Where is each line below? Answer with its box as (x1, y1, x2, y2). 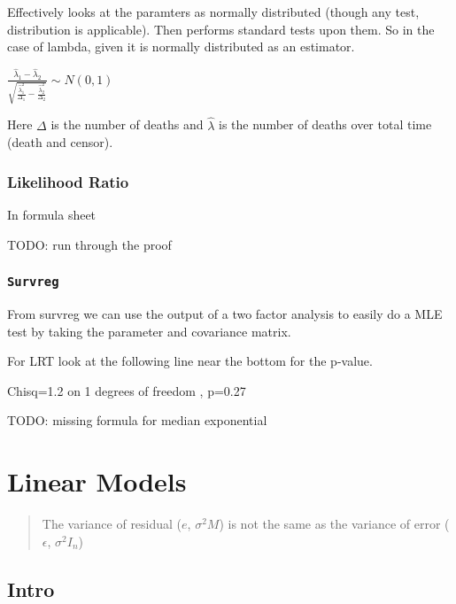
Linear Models (7, 463, 187, 499)
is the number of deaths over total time (219, 115, 432, 134)
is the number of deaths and (50, 115, 204, 134)
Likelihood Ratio (7, 170, 129, 192)
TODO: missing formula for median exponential (7, 411, 267, 430)
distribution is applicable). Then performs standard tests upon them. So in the (7, 19, 435, 38)
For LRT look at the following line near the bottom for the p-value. (7, 352, 373, 370)
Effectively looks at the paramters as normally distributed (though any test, (7, 3, 420, 20)
